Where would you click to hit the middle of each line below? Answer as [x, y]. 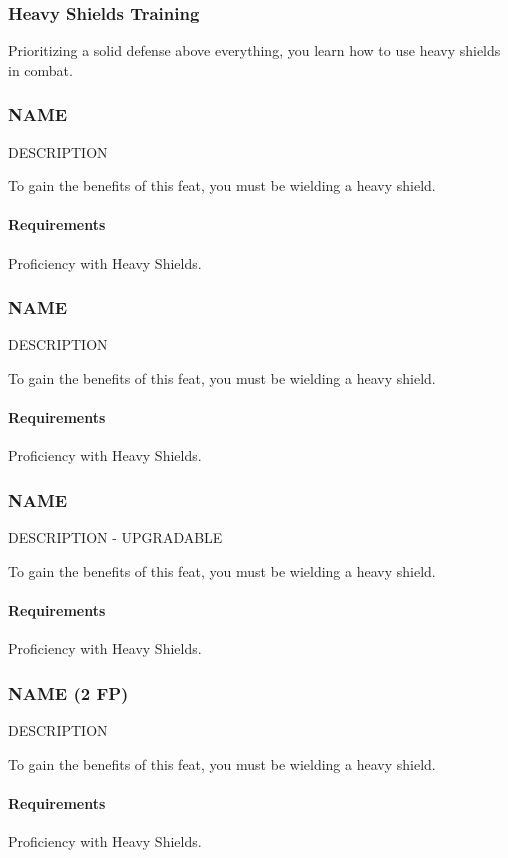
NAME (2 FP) [68, 692]
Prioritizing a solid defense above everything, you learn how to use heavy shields [254, 50]
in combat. [40, 69]
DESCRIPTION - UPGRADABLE [115, 537]
